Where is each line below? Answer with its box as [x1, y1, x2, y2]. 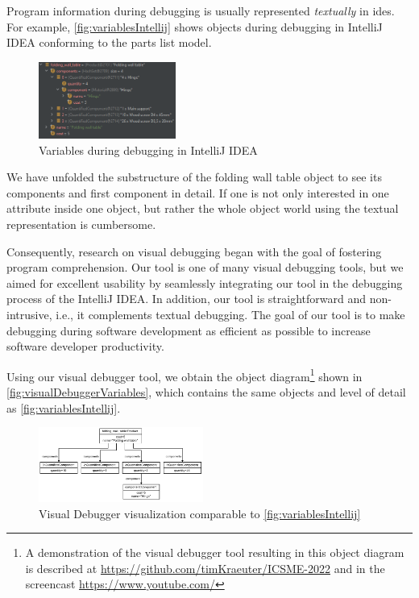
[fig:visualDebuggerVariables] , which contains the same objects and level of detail [6, 384, 406, 401]
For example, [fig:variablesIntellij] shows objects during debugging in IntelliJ [6, 18, 383, 35]
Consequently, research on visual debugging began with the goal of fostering [6, 243, 382, 260]
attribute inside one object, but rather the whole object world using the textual [6, 200, 399, 217]
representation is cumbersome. [6, 216, 156, 233]
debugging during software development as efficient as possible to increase [6, 322, 371, 338]
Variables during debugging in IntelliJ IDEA [39, 141, 258, 158]
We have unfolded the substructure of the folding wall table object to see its [6, 168, 382, 185]
